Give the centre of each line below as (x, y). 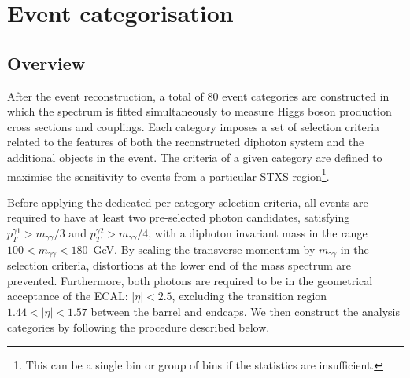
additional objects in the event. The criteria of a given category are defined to (195, 157)
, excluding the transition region (249, 296)
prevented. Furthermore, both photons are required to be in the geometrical (190, 280)
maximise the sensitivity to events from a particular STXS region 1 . (168, 174)
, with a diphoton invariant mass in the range (258, 232)
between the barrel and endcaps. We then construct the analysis (245, 312)
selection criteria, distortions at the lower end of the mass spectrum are (179, 265)
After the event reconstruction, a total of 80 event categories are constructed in (198, 95)
